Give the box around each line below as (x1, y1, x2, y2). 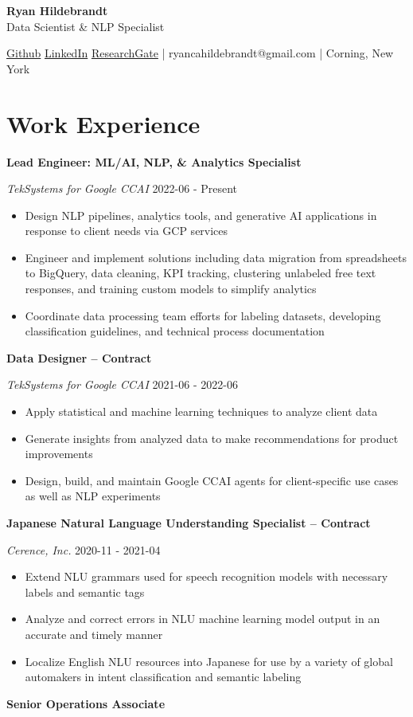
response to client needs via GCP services (25, 222, 228, 239)
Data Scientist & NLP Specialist (6, 18, 165, 34)
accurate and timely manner (25, 625, 163, 642)
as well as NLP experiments (25, 488, 161, 504)
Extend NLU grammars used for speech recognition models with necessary (25, 568, 388, 585)
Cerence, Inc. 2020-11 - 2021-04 (6, 541, 161, 558)
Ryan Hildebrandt (6, 2, 108, 18)
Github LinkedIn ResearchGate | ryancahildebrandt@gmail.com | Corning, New (6, 45, 394, 61)
